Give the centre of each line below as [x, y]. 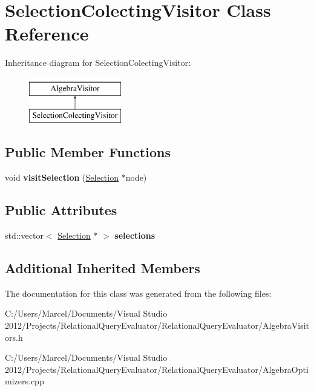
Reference [47, 34]
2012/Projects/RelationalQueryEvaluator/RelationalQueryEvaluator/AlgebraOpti [157, 369]
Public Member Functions [88, 152]
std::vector [24, 235]
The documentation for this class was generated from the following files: [138, 293]
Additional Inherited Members [103, 268]
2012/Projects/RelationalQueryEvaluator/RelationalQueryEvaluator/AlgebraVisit [157, 325]
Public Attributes [61, 210]
